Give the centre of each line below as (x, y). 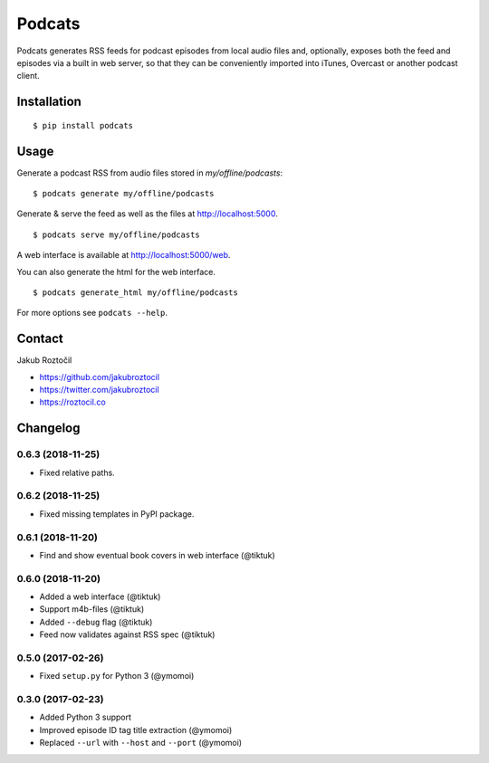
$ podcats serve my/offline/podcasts (117, 234)
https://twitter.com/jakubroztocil (99, 390)
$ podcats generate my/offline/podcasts (124, 194)
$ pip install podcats (83, 125)
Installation (49, 102)
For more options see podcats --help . (92, 313)
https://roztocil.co (72, 402)
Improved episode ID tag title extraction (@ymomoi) (136, 730)
